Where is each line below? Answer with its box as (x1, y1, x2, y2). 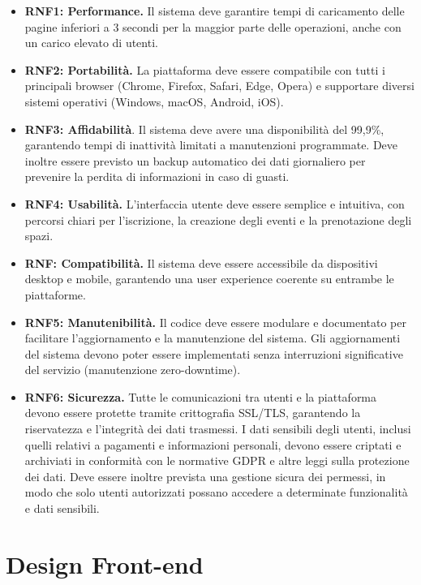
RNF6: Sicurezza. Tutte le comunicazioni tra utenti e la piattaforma (24, 388, 377, 405)
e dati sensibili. (24, 500, 100, 517)
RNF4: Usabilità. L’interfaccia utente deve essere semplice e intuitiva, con (24, 195, 405, 212)
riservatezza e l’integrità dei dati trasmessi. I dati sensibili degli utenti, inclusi (24, 420, 411, 437)
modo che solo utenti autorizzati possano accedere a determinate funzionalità (24, 484, 408, 501)
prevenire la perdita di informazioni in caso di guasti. (24, 168, 290, 185)
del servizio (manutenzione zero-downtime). (24, 361, 241, 378)
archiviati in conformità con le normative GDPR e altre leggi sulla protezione (24, 452, 410, 469)
